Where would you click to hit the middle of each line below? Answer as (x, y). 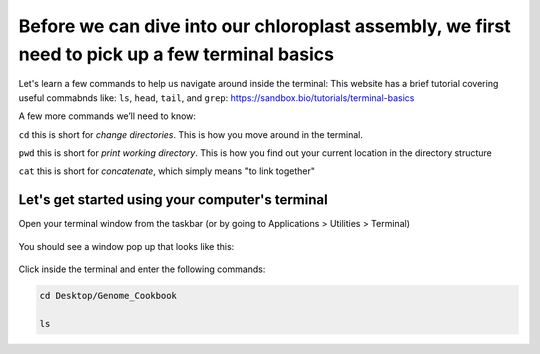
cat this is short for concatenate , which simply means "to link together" (166, 171)
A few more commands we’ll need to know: (107, 116)
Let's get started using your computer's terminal (173, 200)
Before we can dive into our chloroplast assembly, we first (264, 26)
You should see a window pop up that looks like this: (126, 246)
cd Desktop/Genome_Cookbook (108, 295)
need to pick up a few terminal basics (176, 54)
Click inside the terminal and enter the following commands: (142, 269)
